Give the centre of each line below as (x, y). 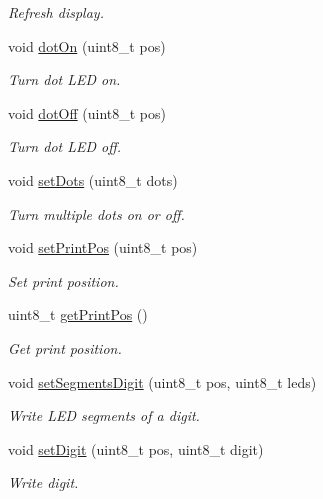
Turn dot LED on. (64, 79)
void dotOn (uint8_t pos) (87, 45)
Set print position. (63, 280)
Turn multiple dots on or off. (96, 213)
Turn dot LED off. (65, 146)
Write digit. (43, 482)
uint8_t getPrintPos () (78, 314)
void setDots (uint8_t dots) (93, 179)
